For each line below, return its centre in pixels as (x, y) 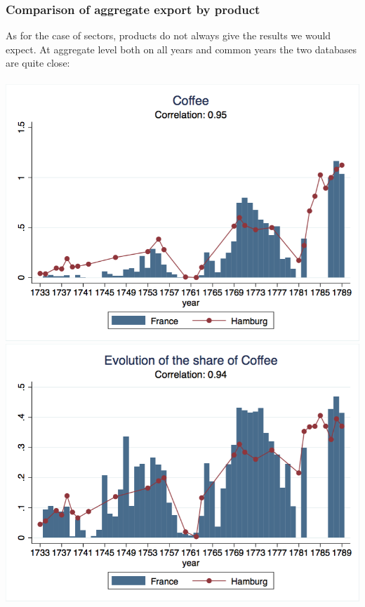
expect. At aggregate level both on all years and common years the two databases (181, 49)
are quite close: (38, 63)
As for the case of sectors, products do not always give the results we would (168, 35)
